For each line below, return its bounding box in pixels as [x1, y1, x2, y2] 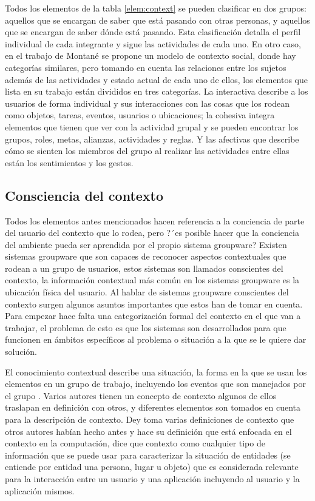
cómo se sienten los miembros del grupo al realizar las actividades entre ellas [5, 144, 290, 157]
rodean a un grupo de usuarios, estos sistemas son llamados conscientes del [5, 261, 283, 274]
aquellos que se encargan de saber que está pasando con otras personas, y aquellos [5, 13, 310, 26]
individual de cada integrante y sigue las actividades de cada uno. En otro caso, [5, 37, 301, 50]
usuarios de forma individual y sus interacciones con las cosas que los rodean [5, 96, 290, 109]
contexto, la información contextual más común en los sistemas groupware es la [5, 274, 300, 286]
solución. [5, 345, 37, 358]
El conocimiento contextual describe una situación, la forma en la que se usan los [5, 365, 307, 378]
